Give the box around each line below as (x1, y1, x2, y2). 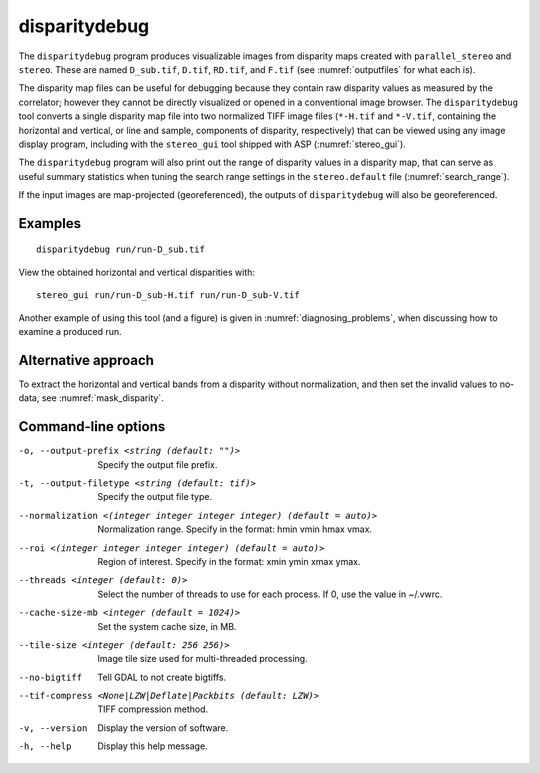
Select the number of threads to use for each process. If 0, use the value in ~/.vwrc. (97, 588, 443, 600)
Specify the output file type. (97, 491, 213, 503)
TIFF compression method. (97, 703, 209, 715)
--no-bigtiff (18, 671, 83, 683)
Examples (18, 215, 82, 232)
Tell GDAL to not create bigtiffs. (97, 671, 227, 683)
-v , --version (18, 722, 88, 734)
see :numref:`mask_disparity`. (41, 392, 164, 404)
